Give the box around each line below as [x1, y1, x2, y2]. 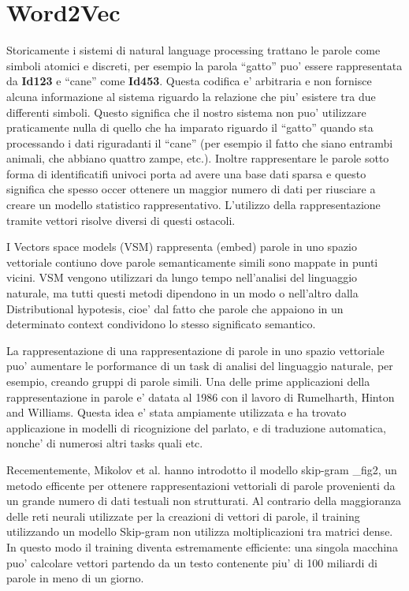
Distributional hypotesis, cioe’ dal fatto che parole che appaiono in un [6, 300, 344, 316]
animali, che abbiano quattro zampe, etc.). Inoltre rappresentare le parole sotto [6, 150, 389, 166]
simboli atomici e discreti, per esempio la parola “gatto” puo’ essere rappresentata [6, 57, 403, 73]
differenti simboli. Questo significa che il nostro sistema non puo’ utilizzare [6, 103, 366, 120]
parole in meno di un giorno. [6, 570, 144, 586]
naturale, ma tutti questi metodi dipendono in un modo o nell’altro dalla [6, 285, 359, 301]
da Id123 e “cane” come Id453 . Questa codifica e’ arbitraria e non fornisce [6, 73, 372, 89]
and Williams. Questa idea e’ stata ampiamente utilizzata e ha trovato [6, 404, 347, 421]
